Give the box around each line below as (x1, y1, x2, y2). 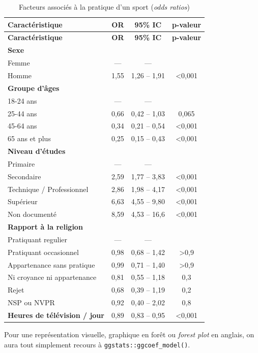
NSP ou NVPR (8, 297, 55, 308)
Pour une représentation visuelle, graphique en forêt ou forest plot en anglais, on (4, 329, 254, 340)
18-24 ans (8, 95, 37, 106)
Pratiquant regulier (8, 234, 68, 244)
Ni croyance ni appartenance (8, 272, 97, 282)
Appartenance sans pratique (8, 259, 95, 270)
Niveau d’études (8, 146, 66, 156)
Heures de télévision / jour (8, 310, 104, 320)
